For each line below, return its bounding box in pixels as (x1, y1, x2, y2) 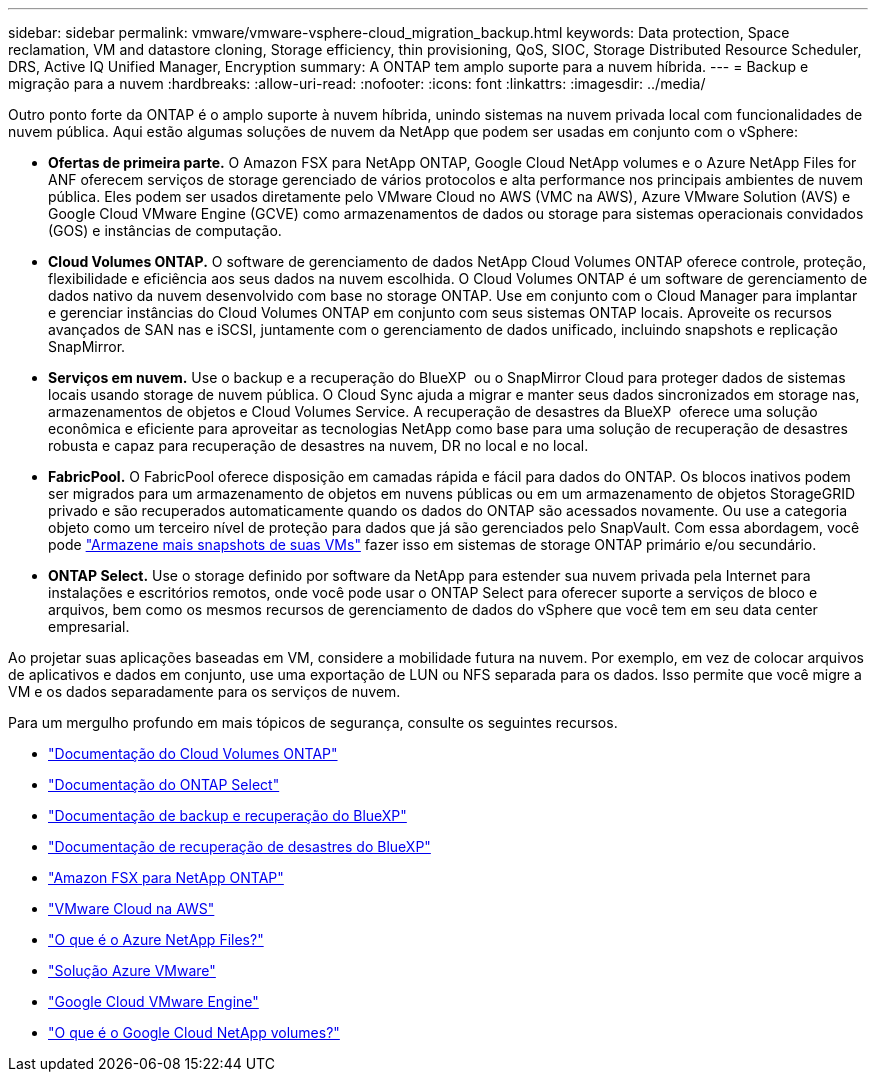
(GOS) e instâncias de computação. (48, 222, 282, 239)
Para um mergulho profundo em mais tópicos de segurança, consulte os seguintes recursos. (8, 714, 618, 731)
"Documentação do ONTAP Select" (48, 776, 280, 793)
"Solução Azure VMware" (48, 962, 216, 979)
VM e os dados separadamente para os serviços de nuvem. (8, 683, 401, 700)
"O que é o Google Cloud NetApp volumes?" (48, 1024, 340, 1041)
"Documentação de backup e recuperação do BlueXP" (48, 807, 407, 824)
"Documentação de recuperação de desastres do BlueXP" (48, 838, 431, 855)
